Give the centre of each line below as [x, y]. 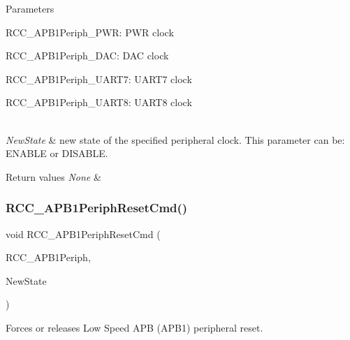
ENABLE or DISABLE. [57, 153]
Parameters [30, 8]
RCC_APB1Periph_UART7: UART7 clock [99, 79]
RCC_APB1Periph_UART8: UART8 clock [99, 102]
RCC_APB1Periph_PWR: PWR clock [90, 32]
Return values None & [53, 176]
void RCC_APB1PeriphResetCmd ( [83, 234]
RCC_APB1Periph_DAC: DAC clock [87, 56]
